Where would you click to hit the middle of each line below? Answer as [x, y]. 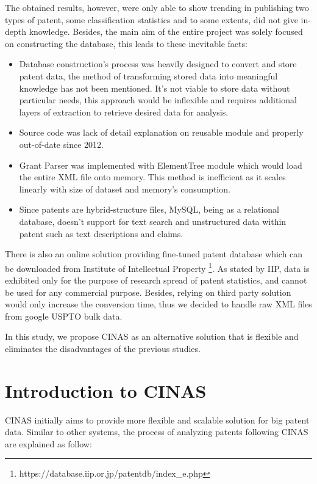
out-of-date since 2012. [61, 144]
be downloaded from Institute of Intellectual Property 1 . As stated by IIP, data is [157, 267]
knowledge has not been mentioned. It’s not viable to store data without [155, 88]
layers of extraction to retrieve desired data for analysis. [124, 112]
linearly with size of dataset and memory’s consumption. [125, 189]
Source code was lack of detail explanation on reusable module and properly [161, 132]
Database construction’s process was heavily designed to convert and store [158, 64]
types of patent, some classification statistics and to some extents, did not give [151, 19]
